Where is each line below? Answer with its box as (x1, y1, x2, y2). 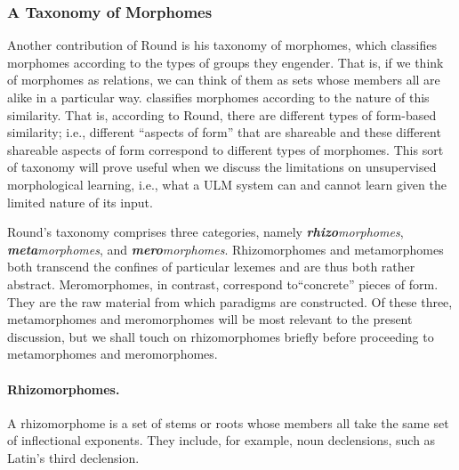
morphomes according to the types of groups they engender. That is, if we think (7, 53, 444, 71)
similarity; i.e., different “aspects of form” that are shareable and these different (7, 123, 441, 142)
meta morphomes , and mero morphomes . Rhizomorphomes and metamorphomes (7, 239, 444, 258)
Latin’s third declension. (7, 448, 140, 466)
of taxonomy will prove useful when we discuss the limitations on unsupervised (7, 158, 437, 176)
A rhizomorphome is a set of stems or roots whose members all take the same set (7, 413, 449, 432)
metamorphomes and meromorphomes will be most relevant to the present (7, 310, 413, 328)
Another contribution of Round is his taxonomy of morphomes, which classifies (7, 36, 438, 54)
